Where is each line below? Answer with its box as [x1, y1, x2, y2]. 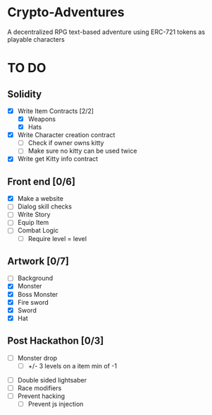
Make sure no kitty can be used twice [27, 146, 137, 156]
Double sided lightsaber [17, 375, 87, 384]
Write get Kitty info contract [17, 155, 99, 163]
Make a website [17, 194, 63, 203]
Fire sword [17, 298, 49, 306]
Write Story [17, 210, 51, 219]
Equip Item [17, 218, 49, 227]
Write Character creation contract [17, 131, 116, 139]
